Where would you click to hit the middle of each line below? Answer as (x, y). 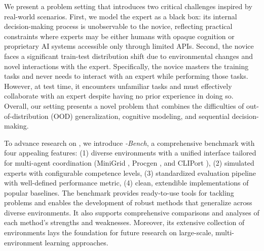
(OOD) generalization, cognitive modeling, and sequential (140, 116)
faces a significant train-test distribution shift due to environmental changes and (128, 56)
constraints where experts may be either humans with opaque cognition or (119, 36)
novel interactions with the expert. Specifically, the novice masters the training (126, 66)
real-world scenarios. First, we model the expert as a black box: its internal (121, 16)
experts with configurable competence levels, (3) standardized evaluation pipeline (130, 172)
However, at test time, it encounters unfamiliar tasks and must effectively (118, 86)
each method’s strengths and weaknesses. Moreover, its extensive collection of (124, 222)
